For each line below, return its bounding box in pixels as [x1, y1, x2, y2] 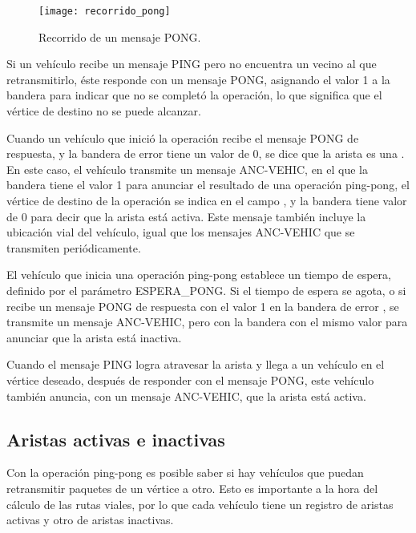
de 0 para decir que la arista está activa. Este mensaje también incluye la [6, 208, 366, 224]
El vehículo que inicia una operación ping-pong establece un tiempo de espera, [6, 266, 391, 283]
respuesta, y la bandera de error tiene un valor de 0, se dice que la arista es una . [6, 145, 405, 162]
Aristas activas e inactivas [6, 426, 225, 451]
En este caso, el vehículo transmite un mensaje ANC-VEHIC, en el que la [6, 160, 369, 177]
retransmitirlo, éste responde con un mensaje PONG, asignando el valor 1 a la [6, 71, 390, 87]
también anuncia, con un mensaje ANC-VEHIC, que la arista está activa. [6, 387, 366, 404]
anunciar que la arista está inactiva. [6, 329, 182, 345]
